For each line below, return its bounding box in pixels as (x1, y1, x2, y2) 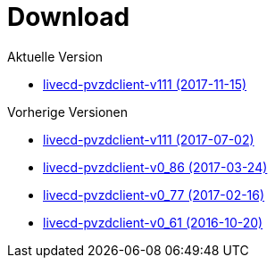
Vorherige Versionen (7, 104, 129, 120)
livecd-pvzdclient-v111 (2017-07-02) (43, 131, 254, 147)
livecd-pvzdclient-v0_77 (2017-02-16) (43, 186, 265, 203)
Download (7, 2, 130, 32)
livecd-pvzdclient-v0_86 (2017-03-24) (43, 159, 268, 175)
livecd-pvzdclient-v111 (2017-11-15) (43, 76, 247, 92)
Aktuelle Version (7, 48, 104, 64)
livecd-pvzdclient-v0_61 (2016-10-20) (43, 214, 263, 230)
